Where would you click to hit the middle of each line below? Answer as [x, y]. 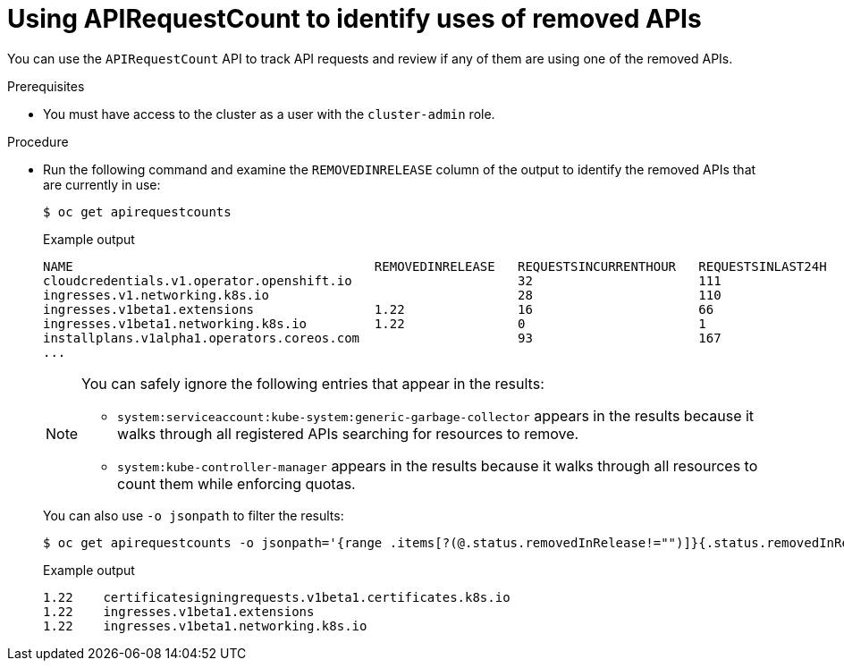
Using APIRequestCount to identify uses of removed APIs [354, 19]
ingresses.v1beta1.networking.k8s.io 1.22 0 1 [375, 323]
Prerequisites [46, 86]
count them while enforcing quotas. [236, 483]
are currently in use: [102, 184]
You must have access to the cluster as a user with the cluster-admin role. [269, 114]
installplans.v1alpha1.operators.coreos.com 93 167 [382, 338]
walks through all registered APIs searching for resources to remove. [348, 433]
